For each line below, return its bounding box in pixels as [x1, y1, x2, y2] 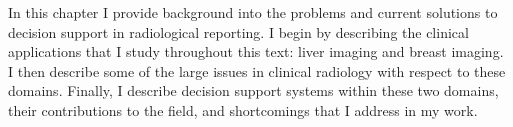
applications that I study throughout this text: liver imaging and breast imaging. [8, 41, 504, 62]
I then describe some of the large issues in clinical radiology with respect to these [8, 60, 506, 81]
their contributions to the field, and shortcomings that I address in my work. [8, 99, 478, 120]
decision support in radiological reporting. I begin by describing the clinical [8, 21, 469, 42]
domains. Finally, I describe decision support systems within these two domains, [8, 80, 499, 101]
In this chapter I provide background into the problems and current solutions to [8, 2, 498, 22]
